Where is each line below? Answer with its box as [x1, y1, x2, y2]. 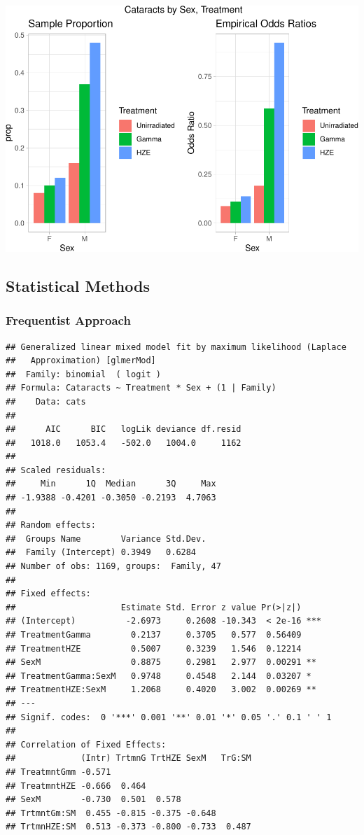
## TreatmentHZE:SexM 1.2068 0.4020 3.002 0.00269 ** [6, 685, 316, 695]
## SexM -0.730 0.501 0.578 [6, 794, 181, 805]
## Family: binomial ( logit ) [6, 369, 161, 379]
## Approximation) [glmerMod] [6, 356, 156, 366]
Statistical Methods [6, 274, 150, 296]
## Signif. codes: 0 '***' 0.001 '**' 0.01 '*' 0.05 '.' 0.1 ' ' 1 [6, 712, 332, 722]
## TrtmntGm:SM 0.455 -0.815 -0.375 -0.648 [6, 808, 216, 818]
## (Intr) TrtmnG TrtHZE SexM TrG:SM [6, 753, 251, 764]
